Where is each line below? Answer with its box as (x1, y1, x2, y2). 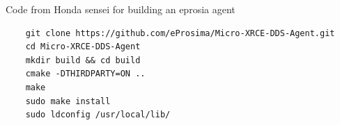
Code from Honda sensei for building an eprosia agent (6, 2, 235, 16)
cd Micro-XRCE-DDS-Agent (25, 42, 141, 52)
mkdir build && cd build (25, 55, 141, 65)
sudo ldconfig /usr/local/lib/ (25, 110, 171, 120)
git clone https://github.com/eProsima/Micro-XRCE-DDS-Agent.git (25, 28, 335, 38)
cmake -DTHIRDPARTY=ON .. (25, 69, 146, 79)
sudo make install (25, 96, 111, 106)
